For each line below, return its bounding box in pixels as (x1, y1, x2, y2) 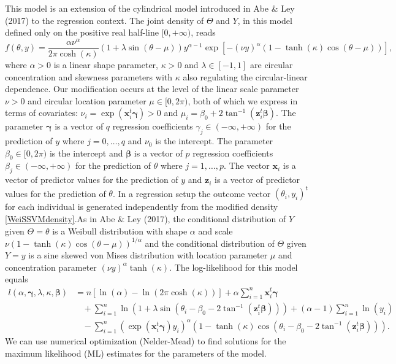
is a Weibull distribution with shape (52, 224, 188, 237)
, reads (191, 26, 216, 39)
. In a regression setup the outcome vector (112, 187, 271, 199)
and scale (198, 224, 233, 237)
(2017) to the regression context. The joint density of (5, 14, 204, 26)
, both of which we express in (188, 94, 298, 107)
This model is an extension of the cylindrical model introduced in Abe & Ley (5, 2, 295, 14)
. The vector (224, 159, 270, 172)
